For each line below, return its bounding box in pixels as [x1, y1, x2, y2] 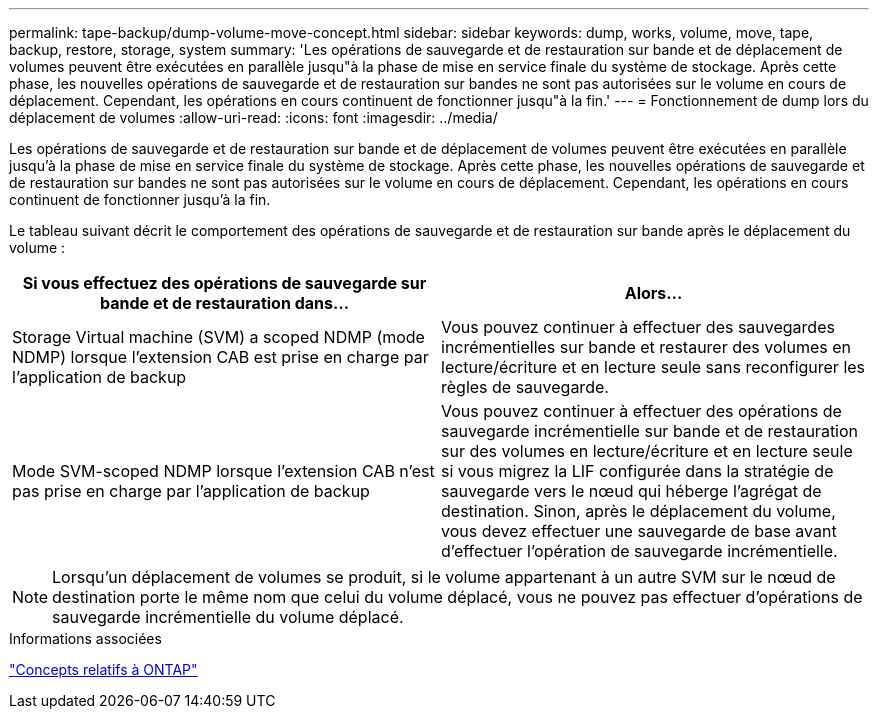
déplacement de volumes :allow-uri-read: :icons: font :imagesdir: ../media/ [9, 109, 498, 126]
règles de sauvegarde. [441, 377, 609, 397]
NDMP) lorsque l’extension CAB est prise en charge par [12, 347, 429, 367]
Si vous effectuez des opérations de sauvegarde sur [22, 273, 427, 293]
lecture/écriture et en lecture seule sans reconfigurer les [441, 357, 866, 377]
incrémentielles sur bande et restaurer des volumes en [441, 337, 851, 357]
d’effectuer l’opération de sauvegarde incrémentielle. [441, 541, 838, 561]
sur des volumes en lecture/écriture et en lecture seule [441, 441, 853, 461]
